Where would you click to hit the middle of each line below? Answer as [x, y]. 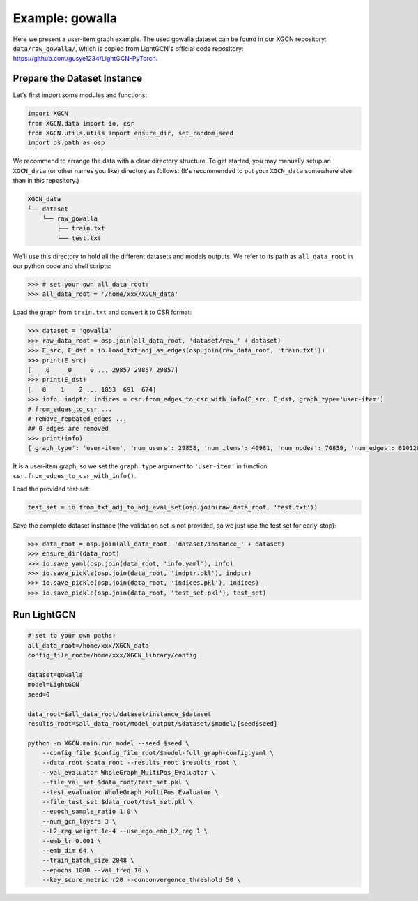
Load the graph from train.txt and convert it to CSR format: [102, 312]
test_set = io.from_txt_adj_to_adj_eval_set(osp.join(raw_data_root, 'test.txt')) [173, 507]
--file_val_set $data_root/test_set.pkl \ [116, 782]
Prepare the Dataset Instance [78, 79]
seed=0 [39, 694]
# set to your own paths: [72, 636]
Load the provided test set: [52, 489]
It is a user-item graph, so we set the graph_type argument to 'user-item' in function [140, 466]
